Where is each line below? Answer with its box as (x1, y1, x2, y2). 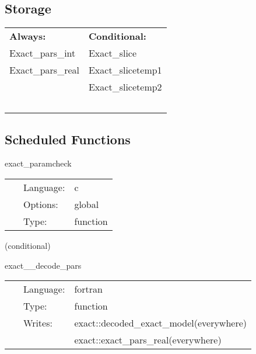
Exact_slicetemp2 (88, 80, 162, 94)
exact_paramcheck (5, 157, 72, 169)
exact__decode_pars (5, 259, 82, 271)
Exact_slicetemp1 (88, 63, 162, 77)
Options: (23, 197, 58, 211)
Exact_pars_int (9, 46, 76, 60)
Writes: (23, 316, 52, 330)
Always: (9, 29, 46, 43)
